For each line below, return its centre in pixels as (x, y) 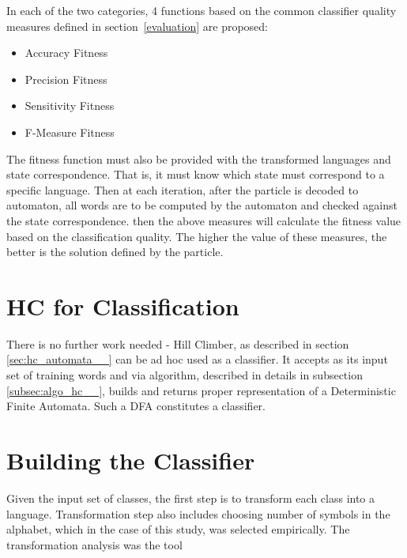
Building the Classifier (131, 460)
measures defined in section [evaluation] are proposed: (137, 26)
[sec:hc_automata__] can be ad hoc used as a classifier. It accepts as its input (197, 359)
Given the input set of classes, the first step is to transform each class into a (191, 498)
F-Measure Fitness (70, 132)
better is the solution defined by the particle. (115, 252)
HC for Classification (123, 305)
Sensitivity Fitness (70, 106)
